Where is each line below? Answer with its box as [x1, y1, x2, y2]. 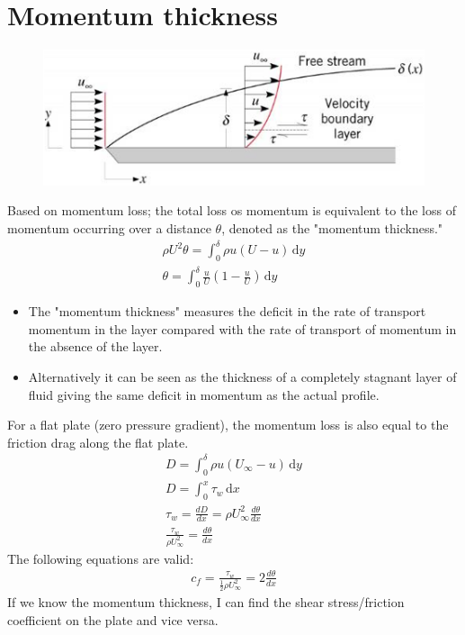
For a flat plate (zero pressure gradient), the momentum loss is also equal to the [7, 415, 449, 434]
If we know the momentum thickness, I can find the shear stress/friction [7, 593, 405, 612]
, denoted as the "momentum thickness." [221, 219, 443, 237]
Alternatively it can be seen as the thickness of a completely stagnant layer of [28, 367, 457, 386]
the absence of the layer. [28, 337, 163, 356]
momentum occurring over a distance [7, 219, 211, 237]
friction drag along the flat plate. [7, 432, 189, 451]
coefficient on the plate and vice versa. [7, 610, 219, 629]
